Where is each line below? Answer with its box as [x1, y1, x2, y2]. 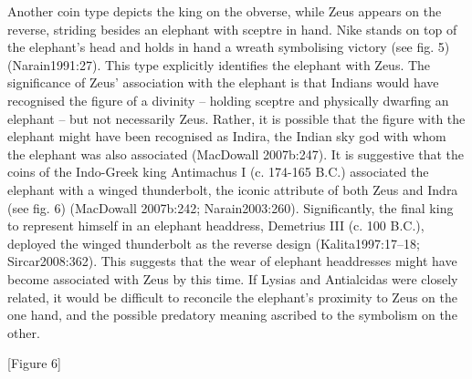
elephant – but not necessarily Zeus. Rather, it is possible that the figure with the [7, 108, 466, 128]
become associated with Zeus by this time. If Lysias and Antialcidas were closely [7, 269, 458, 288]
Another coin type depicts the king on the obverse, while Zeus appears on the [7, 2, 442, 20]
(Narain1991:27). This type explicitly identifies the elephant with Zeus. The [7, 55, 431, 74]
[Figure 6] [7, 353, 61, 373]
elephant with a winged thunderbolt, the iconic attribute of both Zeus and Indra [7, 179, 458, 199]
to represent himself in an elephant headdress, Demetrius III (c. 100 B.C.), [7, 216, 425, 235]
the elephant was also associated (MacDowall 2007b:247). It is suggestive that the [7, 144, 465, 163]
